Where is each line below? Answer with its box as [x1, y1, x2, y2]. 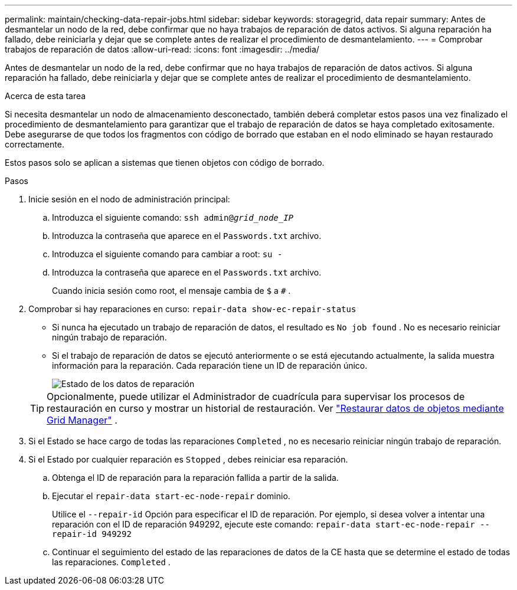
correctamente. [5, 139, 64, 149]
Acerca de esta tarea [5, 91, 86, 101]
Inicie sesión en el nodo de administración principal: [28, 194, 230, 204]
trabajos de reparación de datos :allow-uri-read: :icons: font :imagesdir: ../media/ [5, 44, 319, 54]
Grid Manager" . [47, 414, 117, 426]
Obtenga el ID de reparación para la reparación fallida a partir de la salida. [52, 473, 339, 483]
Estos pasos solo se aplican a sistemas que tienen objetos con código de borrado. [5, 158, 325, 168]
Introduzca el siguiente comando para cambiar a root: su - [52, 249, 283, 259]
